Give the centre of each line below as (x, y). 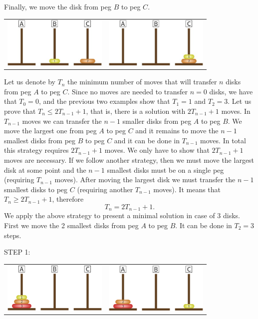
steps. (13, 235)
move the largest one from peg (50, 131)
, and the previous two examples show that (104, 101)
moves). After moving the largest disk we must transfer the (145, 179)
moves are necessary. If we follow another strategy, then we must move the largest (129, 159)
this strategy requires (36, 150)
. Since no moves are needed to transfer (128, 91)
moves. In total (223, 140)
